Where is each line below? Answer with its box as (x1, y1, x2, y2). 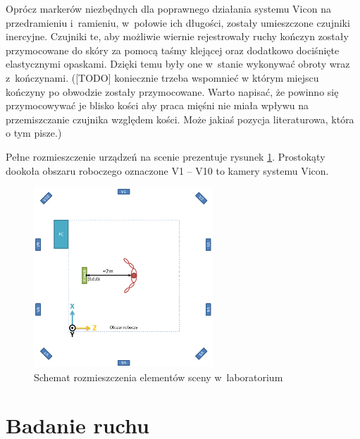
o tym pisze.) (6, 125, 62, 140)
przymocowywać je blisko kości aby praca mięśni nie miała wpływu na (6, 98, 309, 113)
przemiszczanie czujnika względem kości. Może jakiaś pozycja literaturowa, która (6, 111, 354, 126)
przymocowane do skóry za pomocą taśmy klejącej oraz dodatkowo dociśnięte (6, 42, 340, 57)
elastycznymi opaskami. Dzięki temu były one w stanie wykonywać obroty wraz (6, 56, 350, 71)
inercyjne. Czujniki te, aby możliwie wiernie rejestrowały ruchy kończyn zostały (6, 29, 349, 44)
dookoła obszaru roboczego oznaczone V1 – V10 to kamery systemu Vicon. (6, 163, 329, 178)
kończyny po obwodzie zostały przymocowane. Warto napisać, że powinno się (6, 84, 339, 99)
